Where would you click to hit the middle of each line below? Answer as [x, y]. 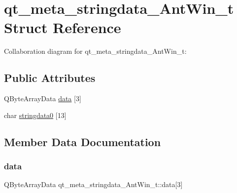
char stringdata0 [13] [35, 115]
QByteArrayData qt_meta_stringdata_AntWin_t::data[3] [93, 184]
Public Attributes [50, 78]
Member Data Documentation [83, 141]
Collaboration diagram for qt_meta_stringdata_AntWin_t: [95, 51]
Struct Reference [63, 27]
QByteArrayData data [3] [43, 98]
